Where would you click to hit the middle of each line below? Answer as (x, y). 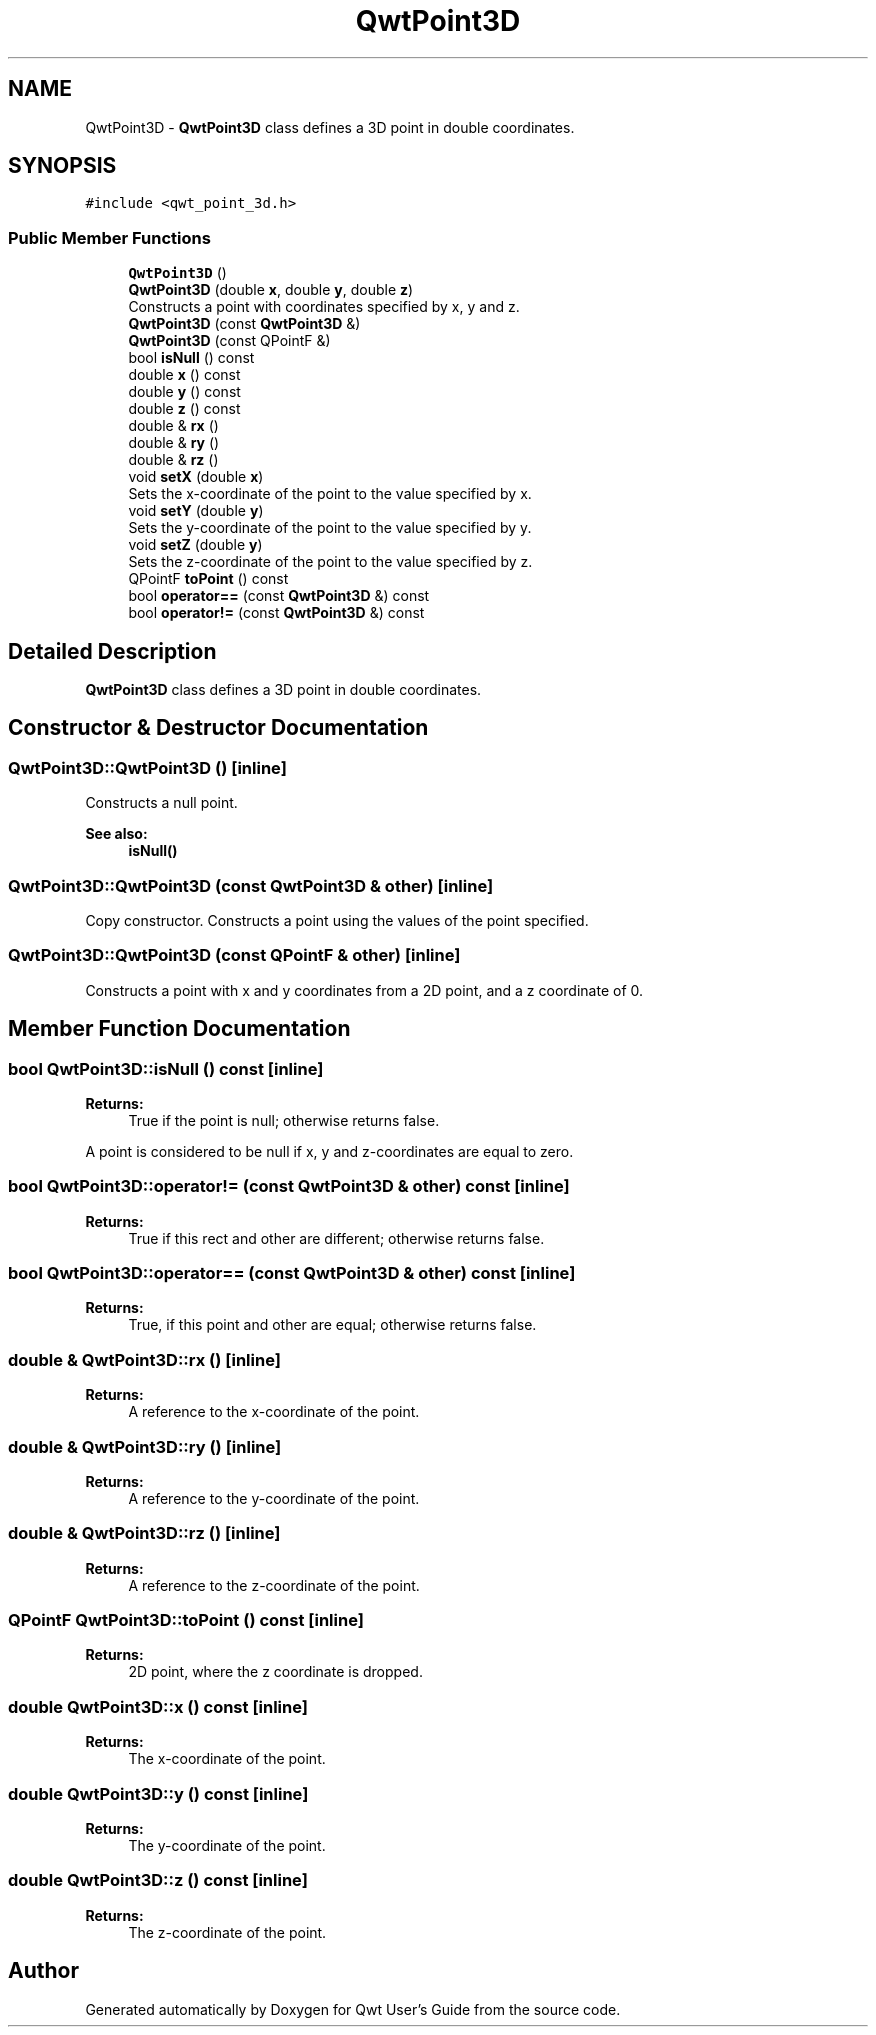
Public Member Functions (109, 237)
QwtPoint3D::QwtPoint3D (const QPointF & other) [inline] (234, 955)
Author (43, 1971)
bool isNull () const (191, 358)
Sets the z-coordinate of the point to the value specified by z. (330, 562)
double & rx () (173, 426)
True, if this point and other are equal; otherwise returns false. (332, 1325)
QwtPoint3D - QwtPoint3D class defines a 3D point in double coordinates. (330, 127)
